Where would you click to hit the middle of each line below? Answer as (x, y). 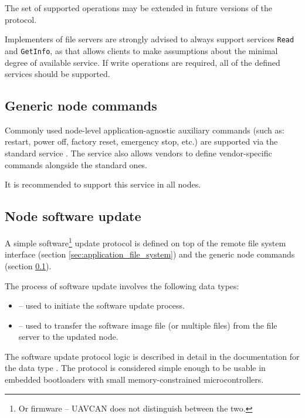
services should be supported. (57, 74)
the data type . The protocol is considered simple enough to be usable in (135, 368)
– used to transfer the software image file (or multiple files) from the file (148, 325)
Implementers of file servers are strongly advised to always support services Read (150, 39)
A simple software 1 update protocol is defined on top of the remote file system (145, 242)
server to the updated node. (68, 337)
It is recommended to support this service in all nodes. (103, 184)
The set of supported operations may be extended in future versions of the (138, 8)
